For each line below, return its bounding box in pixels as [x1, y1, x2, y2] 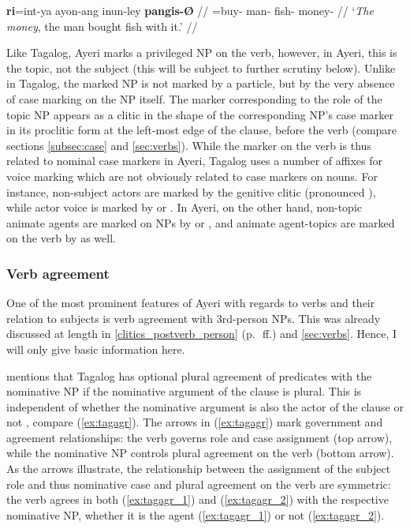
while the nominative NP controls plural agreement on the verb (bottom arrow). [6, 445, 394, 461]
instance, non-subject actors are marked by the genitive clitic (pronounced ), [6, 183, 376, 200]
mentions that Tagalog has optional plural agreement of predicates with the [6, 367, 372, 384]
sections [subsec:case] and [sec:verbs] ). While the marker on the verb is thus [6, 137, 371, 153]
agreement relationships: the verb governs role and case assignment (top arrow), [6, 429, 393, 445]
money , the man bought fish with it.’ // [6, 17, 198, 34]
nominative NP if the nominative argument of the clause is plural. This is [6, 383, 362, 400]
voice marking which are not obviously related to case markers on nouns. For [6, 167, 378, 184]
